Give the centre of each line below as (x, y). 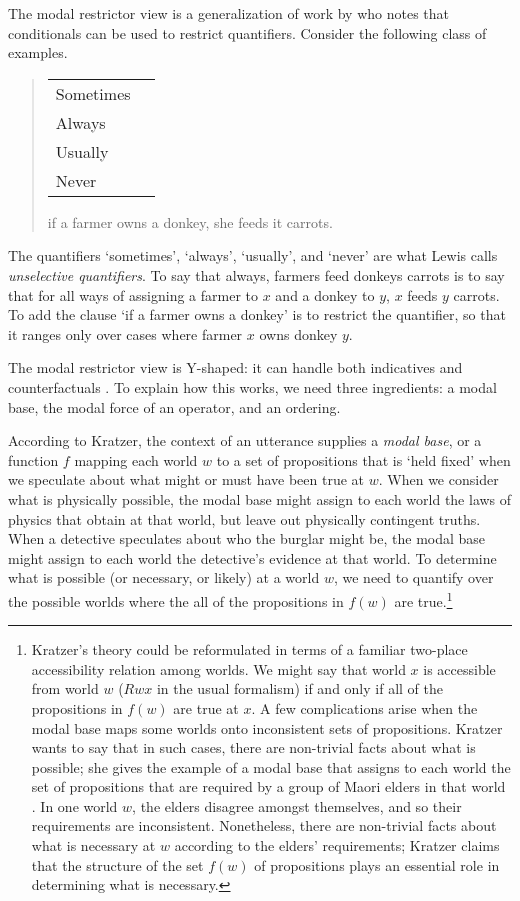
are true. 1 (423, 599)
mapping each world (136, 459)
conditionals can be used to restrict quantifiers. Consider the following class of (247, 32)
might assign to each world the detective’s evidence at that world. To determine (252, 557)
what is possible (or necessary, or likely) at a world (164, 577)
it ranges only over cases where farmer (125, 333)
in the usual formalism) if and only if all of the (299, 688)
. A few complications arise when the (364, 707)
